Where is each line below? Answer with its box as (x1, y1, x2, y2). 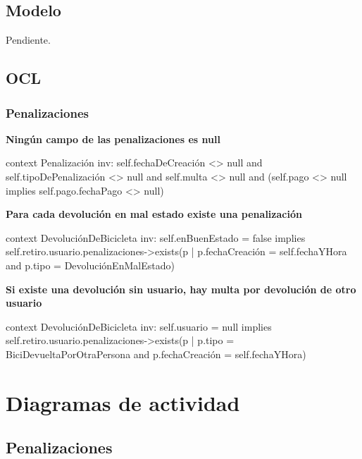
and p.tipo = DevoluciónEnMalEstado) (6, 257, 175, 272)
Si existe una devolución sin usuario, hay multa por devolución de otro (6, 281, 356, 296)
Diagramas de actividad (6, 388, 240, 417)
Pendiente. (6, 32, 51, 47)
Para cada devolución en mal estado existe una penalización (6, 207, 302, 221)
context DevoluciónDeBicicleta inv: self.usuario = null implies (6, 319, 272, 333)
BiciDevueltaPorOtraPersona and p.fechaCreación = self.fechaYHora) (6, 346, 306, 361)
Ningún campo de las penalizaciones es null (6, 131, 220, 146)
